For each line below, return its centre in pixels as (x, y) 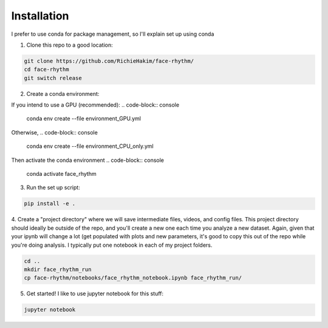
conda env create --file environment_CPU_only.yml (90, 146)
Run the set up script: (53, 187)
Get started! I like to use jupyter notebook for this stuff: (95, 293)
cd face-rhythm (46, 69)
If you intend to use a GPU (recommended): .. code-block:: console (95, 105)
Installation (40, 16)
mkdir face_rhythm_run (58, 269)
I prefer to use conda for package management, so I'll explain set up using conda (113, 34)
